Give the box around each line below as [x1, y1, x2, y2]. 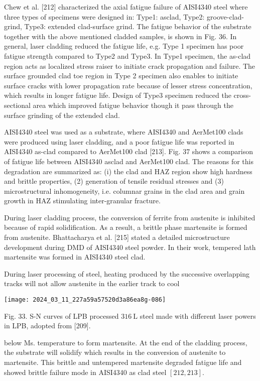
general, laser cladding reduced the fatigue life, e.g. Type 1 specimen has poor [4, 41, 244, 51]
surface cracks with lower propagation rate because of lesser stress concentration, [4, 80, 252, 90]
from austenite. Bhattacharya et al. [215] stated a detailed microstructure [4, 232, 230, 242]
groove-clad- [207, 11, 244, 22]
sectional [4, 99, 31, 110]
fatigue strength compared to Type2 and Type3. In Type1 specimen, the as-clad [4, 50, 251, 61]
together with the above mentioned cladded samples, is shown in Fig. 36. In [4, 31, 237, 41]
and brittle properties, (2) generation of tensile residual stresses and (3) [4, 176, 224, 186]
